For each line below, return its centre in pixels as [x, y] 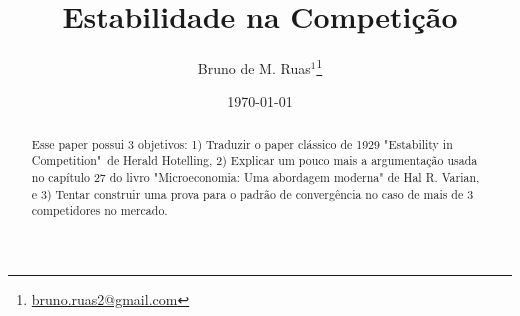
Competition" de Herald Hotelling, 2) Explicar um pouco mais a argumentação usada [254, 160]
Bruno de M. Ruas [254, 67]
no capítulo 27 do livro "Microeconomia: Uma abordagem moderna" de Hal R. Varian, [255, 177]
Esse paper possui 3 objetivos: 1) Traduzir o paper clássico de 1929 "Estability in [242, 143]
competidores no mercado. [99, 210]
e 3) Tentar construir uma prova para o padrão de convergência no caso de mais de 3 [252, 193]
